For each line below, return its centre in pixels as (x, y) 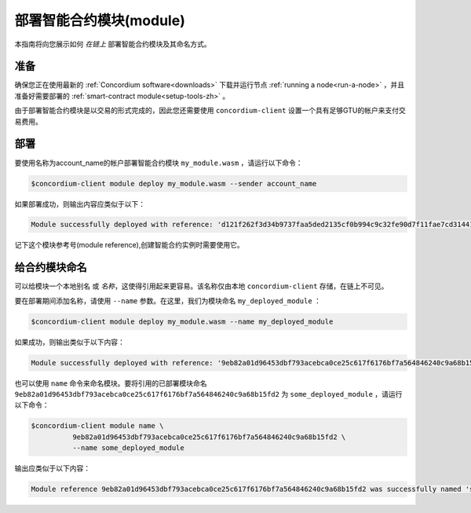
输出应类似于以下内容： (52, 468)
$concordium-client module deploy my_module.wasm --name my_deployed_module (182, 321)
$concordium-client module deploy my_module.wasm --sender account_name (174, 183)
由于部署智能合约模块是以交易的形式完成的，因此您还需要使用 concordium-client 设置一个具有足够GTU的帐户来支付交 (210, 111)
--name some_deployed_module (128, 448)
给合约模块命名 (51, 267)
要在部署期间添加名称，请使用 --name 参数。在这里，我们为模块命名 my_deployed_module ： (168, 300)
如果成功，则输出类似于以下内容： (69, 342)
